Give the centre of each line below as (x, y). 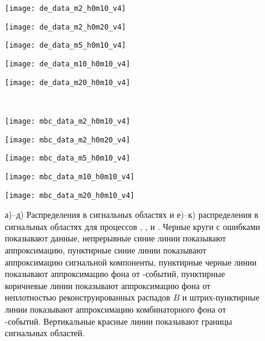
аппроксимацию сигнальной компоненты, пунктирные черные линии (131, 262)
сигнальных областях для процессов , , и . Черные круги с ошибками (132, 226)
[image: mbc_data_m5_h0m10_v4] (68, 158)
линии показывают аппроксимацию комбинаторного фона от (116, 309)
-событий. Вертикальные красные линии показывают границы (119, 321)
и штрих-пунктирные (221, 297)
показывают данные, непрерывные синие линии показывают (116, 238)
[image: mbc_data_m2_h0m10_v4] (68, 121)
